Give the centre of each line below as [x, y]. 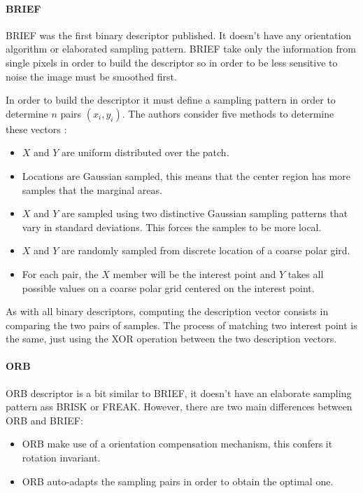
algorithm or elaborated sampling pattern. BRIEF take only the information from [181, 49]
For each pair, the [60, 273]
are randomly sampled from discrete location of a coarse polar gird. [206, 250]
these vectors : [36, 129]
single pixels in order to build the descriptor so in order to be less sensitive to [172, 62]
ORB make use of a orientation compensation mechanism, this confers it [177, 444]
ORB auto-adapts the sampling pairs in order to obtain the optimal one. [178, 481]
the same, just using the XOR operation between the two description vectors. [171, 339]
